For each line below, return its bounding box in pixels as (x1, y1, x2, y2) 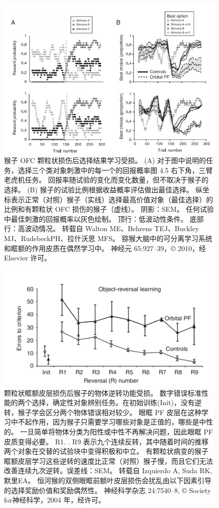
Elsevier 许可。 (4, 253, 51, 263)
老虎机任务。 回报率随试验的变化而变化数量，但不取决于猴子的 (4, 174, 209, 185)
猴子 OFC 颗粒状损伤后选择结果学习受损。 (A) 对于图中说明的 (4, 155, 206, 166)
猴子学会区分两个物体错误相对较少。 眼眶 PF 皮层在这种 (17, 407, 202, 417)
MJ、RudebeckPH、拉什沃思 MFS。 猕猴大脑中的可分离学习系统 (4, 233, 213, 243)
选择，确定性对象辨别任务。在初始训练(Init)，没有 (31, 397, 195, 408)
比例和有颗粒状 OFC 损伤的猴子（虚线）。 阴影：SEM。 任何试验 (4, 204, 214, 214)
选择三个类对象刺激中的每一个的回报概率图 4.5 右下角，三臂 (17, 165, 213, 175)
